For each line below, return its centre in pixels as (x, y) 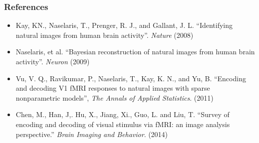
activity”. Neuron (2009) (53, 61)
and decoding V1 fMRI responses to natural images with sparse (113, 88)
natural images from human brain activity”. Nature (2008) (105, 35)
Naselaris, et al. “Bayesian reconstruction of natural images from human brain (135, 52)
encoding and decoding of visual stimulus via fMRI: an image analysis (123, 124)
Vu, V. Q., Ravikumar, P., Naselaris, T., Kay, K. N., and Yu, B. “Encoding (131, 78)
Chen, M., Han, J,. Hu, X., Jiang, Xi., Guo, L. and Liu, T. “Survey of (123, 114)
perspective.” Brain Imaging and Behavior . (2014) (92, 134)
